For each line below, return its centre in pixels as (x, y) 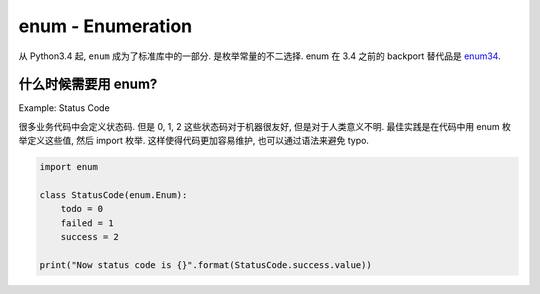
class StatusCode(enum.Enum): (113, 195)
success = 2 (90, 237)
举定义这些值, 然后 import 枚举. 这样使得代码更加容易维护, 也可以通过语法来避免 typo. (194, 141)
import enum (69, 167)
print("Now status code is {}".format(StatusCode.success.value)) (205, 264)
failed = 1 (87, 223)
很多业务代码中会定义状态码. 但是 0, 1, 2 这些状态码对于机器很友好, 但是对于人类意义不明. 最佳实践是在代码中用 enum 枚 (265, 126)
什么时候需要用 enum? (88, 84)
